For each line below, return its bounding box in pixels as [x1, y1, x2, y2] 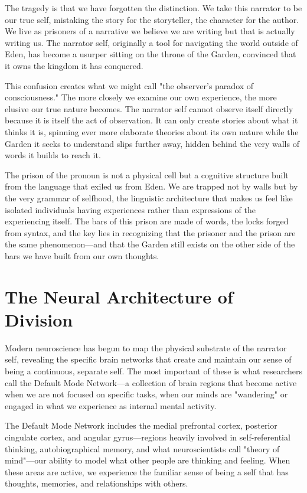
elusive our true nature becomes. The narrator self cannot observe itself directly [5, 102, 293, 115]
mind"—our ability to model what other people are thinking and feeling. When [5, 454, 290, 466]
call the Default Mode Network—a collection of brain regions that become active [5, 376, 297, 388]
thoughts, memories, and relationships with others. [5, 477, 188, 489]
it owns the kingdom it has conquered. [5, 59, 143, 71]
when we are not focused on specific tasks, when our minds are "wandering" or [5, 388, 288, 400]
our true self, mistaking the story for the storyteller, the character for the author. [5, 13, 299, 25]
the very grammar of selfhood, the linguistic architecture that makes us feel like [5, 191, 293, 204]
